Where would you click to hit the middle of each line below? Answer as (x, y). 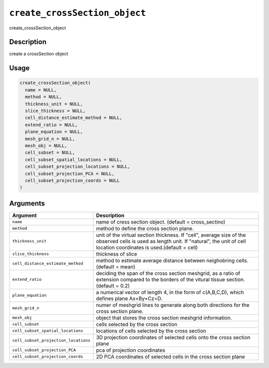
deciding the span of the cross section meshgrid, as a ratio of (168, 273)
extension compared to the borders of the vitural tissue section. (170, 279)
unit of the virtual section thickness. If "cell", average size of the (171, 235)
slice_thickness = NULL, (55, 111)
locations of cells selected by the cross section (151, 331)
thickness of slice (116, 254)
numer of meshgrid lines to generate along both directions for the (173, 305)
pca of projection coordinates (131, 350)
